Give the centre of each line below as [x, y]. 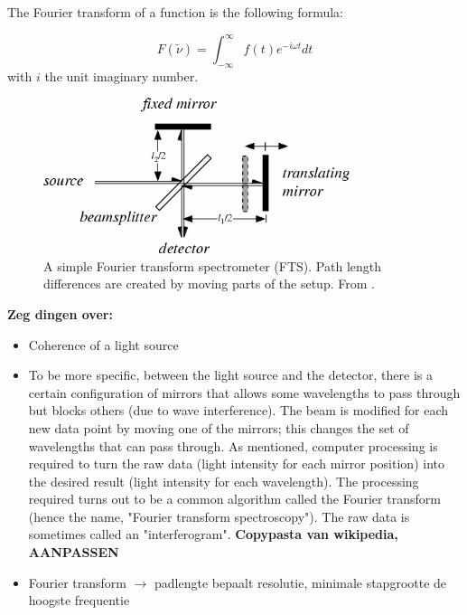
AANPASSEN [74, 552]
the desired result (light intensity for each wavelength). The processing [224, 481]
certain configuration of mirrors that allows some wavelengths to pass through [244, 392]
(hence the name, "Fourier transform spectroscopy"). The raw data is [219, 516]
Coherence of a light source [103, 344]
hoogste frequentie [79, 600]
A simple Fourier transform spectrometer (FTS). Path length [213, 265]
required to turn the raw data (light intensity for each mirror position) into [236, 464]
